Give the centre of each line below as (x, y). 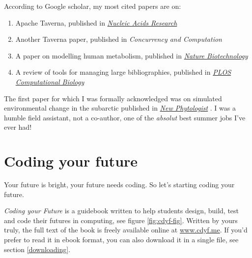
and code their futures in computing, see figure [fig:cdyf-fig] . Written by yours (121, 220)
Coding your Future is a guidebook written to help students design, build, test (122, 211)
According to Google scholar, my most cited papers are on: (93, 6)
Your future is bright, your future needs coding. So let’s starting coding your (119, 185)
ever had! (18, 127)
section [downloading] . (37, 249)
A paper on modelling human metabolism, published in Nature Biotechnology (132, 55)
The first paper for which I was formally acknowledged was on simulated (113, 98)
